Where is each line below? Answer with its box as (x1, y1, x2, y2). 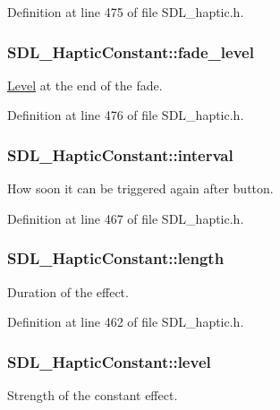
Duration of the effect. (7, 282, 129, 301)
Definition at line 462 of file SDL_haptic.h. (7, 312, 244, 331)
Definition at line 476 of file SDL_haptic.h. (7, 106, 244, 124)
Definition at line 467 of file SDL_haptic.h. (7, 209, 244, 227)
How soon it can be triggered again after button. (7, 179, 274, 198)
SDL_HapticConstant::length (7, 247, 225, 269)
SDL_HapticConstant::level (7, 350, 211, 372)
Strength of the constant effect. (7, 386, 178, 405)
